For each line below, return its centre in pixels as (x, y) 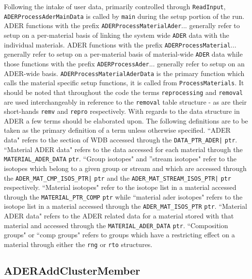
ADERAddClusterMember (72, 271)
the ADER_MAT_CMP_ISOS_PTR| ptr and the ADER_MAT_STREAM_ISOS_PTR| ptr (118, 178)
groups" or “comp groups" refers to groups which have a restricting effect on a (119, 235)
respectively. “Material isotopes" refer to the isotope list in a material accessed (120, 187)
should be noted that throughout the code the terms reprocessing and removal (124, 92)
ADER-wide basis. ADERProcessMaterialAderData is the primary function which (124, 73)
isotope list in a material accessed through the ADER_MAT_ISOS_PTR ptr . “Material (126, 206)
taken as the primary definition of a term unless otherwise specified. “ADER (117, 130)
